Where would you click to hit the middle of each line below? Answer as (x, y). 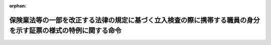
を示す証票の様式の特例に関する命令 (65, 31)
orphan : (18, 6)
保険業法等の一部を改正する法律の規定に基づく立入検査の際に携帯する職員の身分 (134, 20)
